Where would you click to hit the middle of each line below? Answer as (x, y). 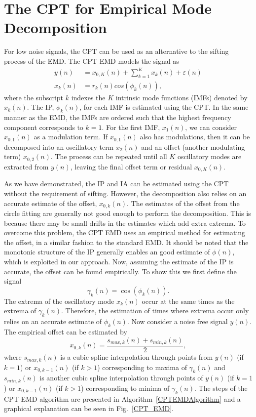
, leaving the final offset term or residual (131, 166)
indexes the (88, 97)
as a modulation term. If (71, 137)
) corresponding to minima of (125, 388)
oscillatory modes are (209, 156)
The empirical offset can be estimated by (66, 331)
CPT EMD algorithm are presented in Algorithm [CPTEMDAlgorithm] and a (122, 398)
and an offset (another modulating (193, 146)
